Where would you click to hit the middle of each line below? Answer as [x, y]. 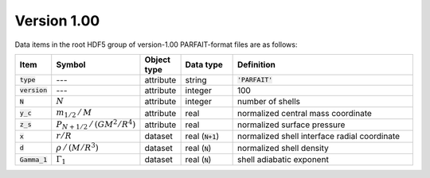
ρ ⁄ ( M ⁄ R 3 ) [77, 147]
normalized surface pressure [291, 125]
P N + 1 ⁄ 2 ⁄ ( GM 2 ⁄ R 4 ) [96, 124]
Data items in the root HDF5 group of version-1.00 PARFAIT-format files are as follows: [156, 44]
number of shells [269, 102]
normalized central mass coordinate [304, 113]
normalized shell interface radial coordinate [319, 137]
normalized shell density [283, 148]
